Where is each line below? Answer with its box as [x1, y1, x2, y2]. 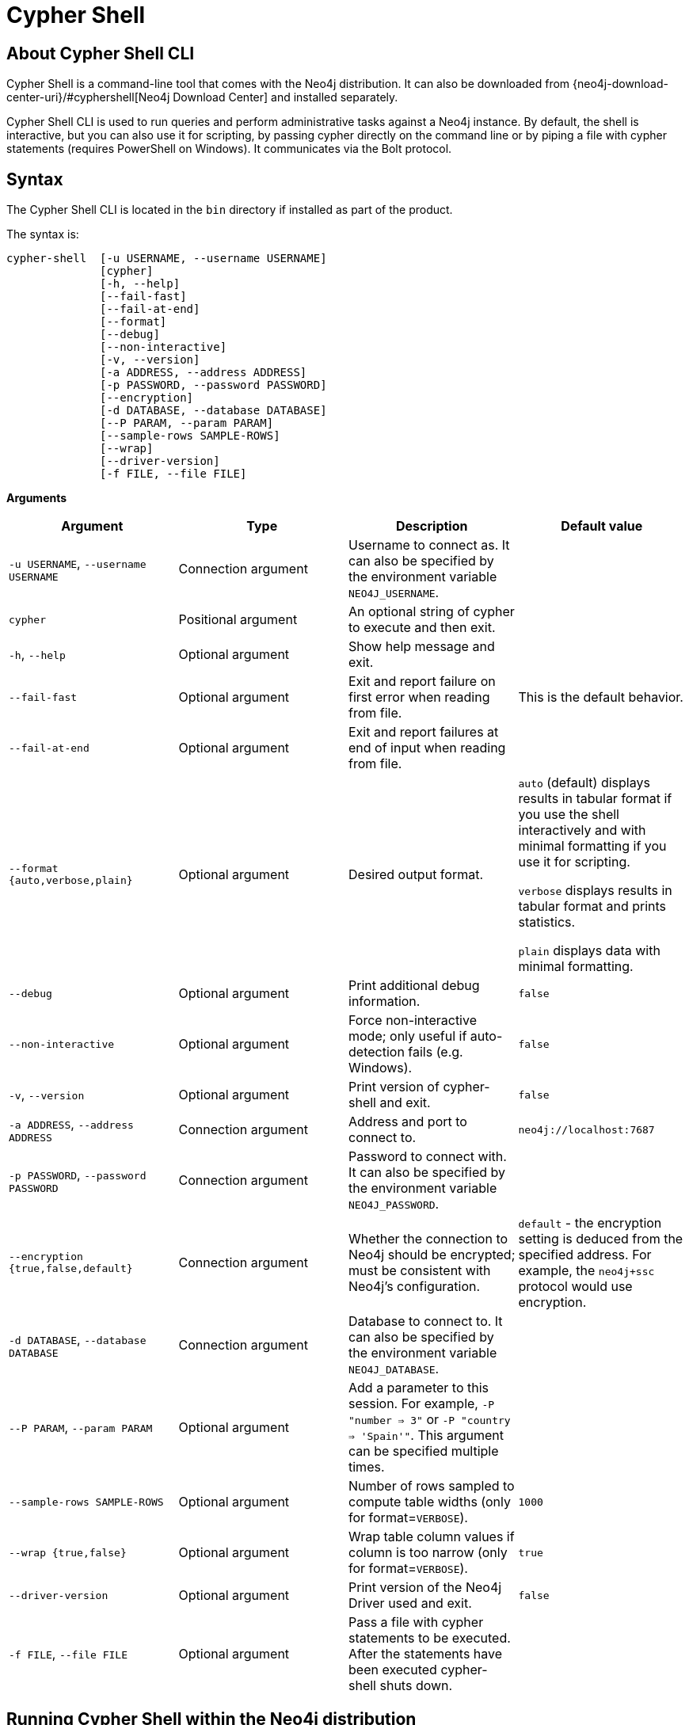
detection [348, 1044, 405, 1061]
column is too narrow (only [348, 1544, 508, 1561]
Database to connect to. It [348, 1313, 503, 1330]
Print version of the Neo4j [348, 1579, 502, 1596]
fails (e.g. [408, 1044, 463, 1061]
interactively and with [518, 822, 646, 839]
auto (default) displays [518, 775, 650, 791]
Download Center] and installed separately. [173, 90, 398, 105]
